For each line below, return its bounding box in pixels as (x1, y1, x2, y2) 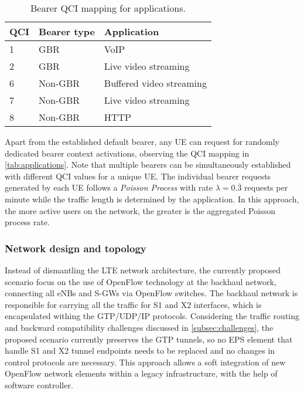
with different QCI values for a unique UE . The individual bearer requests (5, 170, 271, 182)
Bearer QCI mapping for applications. (30, 1, 186, 15)
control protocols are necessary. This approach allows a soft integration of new (5, 355, 286, 368)
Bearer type (39, 25, 95, 38)
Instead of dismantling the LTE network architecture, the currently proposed (5, 263, 281, 276)
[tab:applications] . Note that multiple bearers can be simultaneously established (5, 158, 291, 171)
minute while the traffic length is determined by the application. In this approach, (5, 192, 299, 205)
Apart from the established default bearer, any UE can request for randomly (5, 135, 279, 147)
